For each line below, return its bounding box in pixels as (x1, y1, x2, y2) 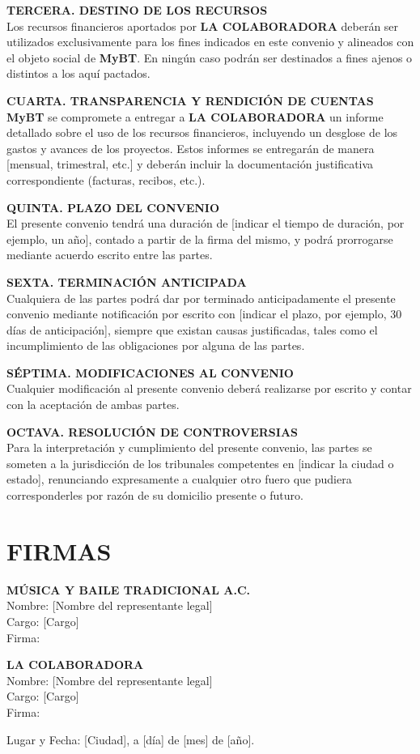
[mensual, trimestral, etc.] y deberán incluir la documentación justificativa (6, 155, 374, 173)
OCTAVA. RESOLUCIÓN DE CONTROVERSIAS (6, 423, 299, 440)
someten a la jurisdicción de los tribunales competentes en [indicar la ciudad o (6, 454, 394, 471)
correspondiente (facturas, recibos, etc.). (6, 171, 206, 188)
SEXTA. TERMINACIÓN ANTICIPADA (6, 273, 247, 290)
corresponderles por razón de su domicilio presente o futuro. (6, 487, 303, 504)
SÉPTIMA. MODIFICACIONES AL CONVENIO (6, 364, 294, 381)
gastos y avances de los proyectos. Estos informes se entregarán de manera (6, 139, 375, 156)
